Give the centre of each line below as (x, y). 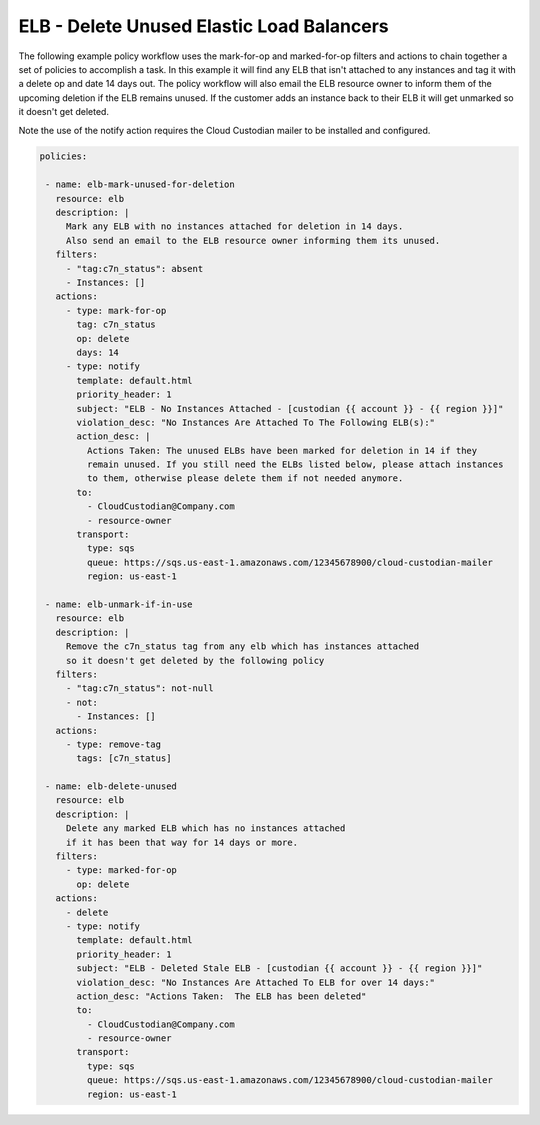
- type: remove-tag (113, 744)
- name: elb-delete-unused (111, 786)
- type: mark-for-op (116, 310)
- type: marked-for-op (121, 870)
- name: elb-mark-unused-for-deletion (140, 184)
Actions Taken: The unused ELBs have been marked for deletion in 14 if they (282, 450)
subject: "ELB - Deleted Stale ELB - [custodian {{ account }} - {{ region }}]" (279, 968)
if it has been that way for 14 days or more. (182, 842)
